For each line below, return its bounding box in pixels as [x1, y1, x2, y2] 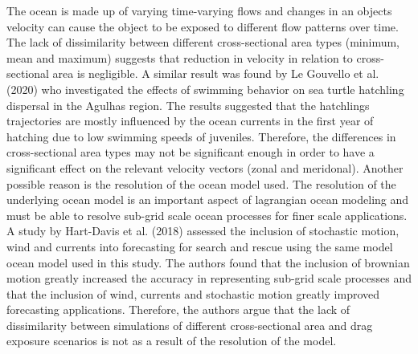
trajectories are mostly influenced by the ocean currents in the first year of [6, 112, 374, 129]
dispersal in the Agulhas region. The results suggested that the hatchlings [6, 96, 370, 113]
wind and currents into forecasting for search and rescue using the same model [6, 238, 393, 254]
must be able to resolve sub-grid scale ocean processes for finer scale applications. [6, 206, 408, 223]
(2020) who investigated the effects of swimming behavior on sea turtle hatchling [6, 80, 404, 97]
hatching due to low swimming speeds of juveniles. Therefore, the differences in [6, 128, 396, 144]
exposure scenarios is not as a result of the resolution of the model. [6, 332, 337, 349]
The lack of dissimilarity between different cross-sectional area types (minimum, [6, 34, 400, 51]
